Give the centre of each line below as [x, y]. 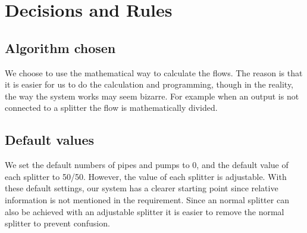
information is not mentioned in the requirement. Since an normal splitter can [147, 199]
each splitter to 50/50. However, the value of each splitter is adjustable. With [146, 176]
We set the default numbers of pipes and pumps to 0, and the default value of [147, 165]
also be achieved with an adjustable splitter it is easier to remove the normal [145, 211]
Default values [50, 140]
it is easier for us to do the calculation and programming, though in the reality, [149, 84]
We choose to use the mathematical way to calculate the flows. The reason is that [154, 72]
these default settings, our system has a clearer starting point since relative [142, 188]
